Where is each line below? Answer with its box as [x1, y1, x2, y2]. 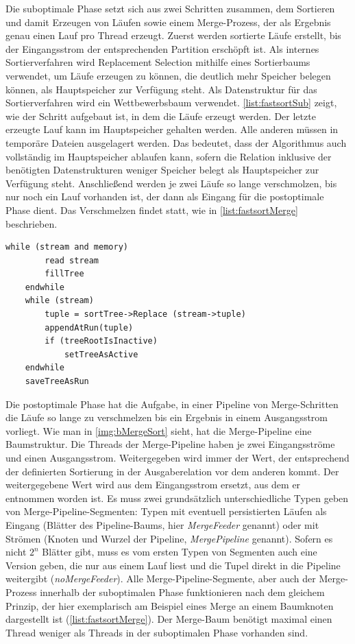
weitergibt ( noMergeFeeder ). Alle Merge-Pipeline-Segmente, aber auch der [5, 571, 316, 586]
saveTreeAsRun [25, 377, 89, 387]
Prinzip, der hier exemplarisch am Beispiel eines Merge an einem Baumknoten [5, 598, 334, 612]
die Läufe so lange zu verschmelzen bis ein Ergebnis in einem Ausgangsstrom [5, 410, 328, 425]
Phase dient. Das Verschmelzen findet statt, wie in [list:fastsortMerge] [5, 202, 298, 217]
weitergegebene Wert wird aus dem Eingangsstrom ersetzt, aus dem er [5, 477, 301, 492]
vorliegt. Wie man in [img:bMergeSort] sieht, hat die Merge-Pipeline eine [5, 423, 312, 438]
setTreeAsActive [64, 349, 138, 359]
